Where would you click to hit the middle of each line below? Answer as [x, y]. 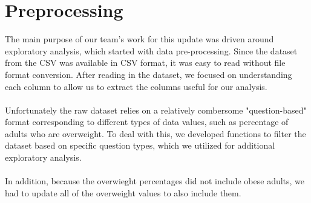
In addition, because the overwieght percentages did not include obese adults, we [155, 181]
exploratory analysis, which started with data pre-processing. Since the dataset [151, 50]
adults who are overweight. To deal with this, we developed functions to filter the [155, 133]
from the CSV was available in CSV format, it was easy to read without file [145, 63]
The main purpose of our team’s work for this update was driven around [139, 39]
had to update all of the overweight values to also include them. [123, 192]
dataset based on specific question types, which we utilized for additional [140, 145]
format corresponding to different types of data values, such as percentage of [147, 122]
